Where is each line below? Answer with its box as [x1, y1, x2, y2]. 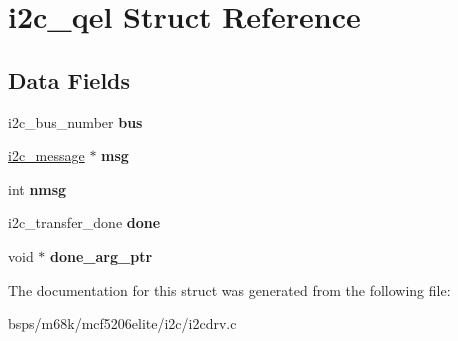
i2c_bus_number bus [8, 111, 143, 132]
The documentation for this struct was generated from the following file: [8, 279, 451, 300]
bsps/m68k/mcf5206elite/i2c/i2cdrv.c [8, 313, 237, 334]
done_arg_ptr [50, 245, 153, 266]
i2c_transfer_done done [8, 212, 161, 233]
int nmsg [8, 178, 67, 199]
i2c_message [8, 145, 85, 166]
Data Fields [8, 64, 131, 95]
